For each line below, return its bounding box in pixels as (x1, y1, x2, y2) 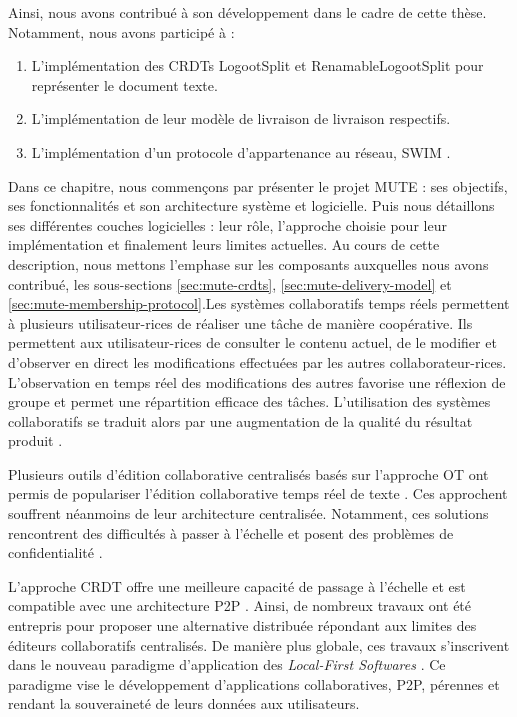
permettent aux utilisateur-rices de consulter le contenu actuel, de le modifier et (8, 332, 497, 353)
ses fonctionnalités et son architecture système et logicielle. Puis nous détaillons (8, 195, 495, 216)
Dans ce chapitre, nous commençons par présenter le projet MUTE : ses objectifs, (8, 175, 508, 196)
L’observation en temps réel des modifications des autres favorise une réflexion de (8, 371, 506, 392)
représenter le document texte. (31, 74, 218, 95)
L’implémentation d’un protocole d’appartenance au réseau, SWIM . (31, 141, 451, 162)
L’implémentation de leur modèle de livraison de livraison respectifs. (31, 108, 451, 129)
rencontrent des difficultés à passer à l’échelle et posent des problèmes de (8, 522, 454, 543)
